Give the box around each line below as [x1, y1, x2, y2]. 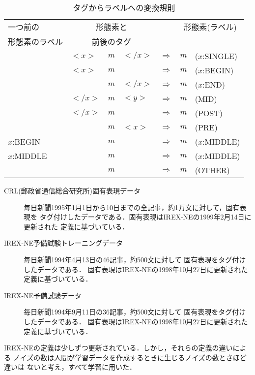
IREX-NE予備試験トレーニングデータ [4, 238, 123, 248]
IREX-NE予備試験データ [4, 290, 82, 300]
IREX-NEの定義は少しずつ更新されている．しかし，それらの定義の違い [4, 343, 233, 353]
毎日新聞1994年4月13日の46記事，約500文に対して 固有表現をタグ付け [24, 254, 246, 264]
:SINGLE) [202, 50, 237, 62]
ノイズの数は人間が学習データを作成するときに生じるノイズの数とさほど [13, 352, 247, 362]
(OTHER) [195, 164, 230, 176]
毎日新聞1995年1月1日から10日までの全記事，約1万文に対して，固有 [24, 202, 240, 212]
